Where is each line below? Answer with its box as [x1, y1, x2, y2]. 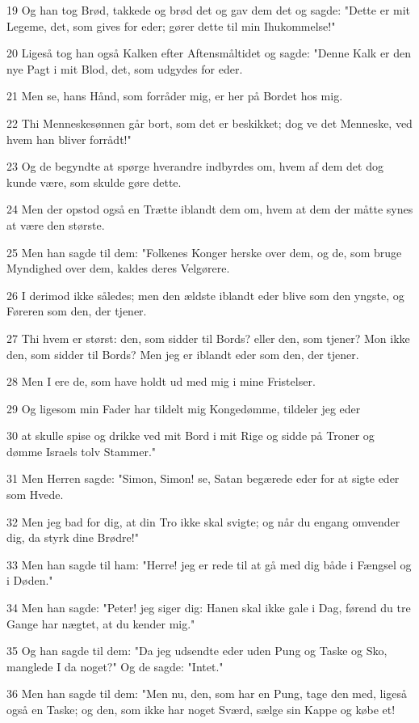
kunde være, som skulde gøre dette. [6, 173, 182, 190]
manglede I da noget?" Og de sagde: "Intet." [6, 657, 224, 674]
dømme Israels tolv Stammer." [6, 442, 157, 459]
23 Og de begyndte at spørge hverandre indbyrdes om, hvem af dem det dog [6, 158, 383, 175]
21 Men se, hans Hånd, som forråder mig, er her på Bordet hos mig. [6, 87, 343, 104]
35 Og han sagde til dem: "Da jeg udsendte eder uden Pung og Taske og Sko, [6, 642, 388, 659]
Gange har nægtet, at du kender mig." [6, 615, 195, 632]
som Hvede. [6, 486, 64, 503]
